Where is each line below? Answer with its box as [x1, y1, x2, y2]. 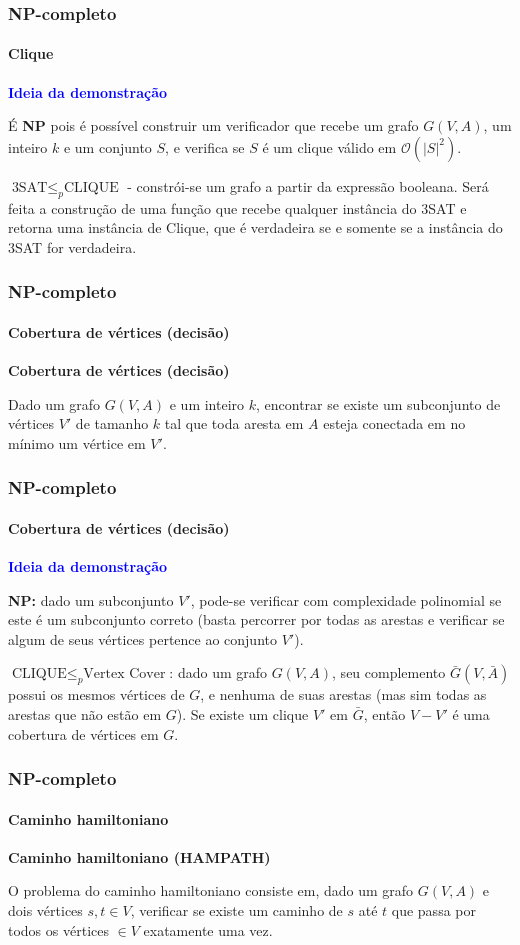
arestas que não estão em [8, 704, 162, 725]
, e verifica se [165, 136, 245, 157]
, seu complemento [332, 662, 446, 683]
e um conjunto [63, 136, 152, 157]
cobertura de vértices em [8, 723, 159, 744]
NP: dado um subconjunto [8, 589, 174, 610]
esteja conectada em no [323, 413, 466, 434]
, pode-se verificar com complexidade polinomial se [190, 589, 502, 610]
